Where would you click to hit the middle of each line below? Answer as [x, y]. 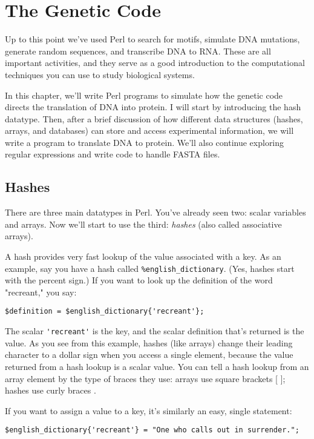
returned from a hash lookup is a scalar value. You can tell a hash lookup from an [157, 366]
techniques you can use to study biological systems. [100, 74]
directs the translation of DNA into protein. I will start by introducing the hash [153, 107]
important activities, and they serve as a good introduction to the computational [155, 63]
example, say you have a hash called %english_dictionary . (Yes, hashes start [150, 268]
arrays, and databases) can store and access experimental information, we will [149, 130]
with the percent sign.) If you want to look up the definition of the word [139, 280]
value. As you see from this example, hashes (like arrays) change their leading [149, 342]
